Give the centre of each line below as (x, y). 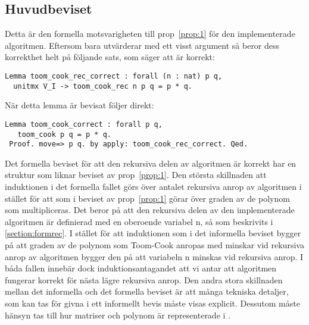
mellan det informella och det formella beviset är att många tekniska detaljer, (147, 291)
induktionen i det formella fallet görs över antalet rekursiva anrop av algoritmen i (153, 187)
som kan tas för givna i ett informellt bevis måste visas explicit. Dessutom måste (152, 303)
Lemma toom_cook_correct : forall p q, (84, 124)
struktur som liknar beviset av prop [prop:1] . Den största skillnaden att (136, 175)
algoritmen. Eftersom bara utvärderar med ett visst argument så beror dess (142, 45)
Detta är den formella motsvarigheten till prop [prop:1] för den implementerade (150, 34)
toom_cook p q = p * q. (64, 134)
